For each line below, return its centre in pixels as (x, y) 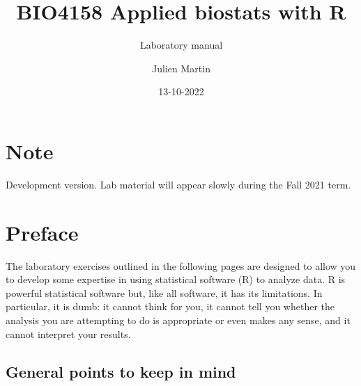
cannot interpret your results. (68, 333)
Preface (42, 232)
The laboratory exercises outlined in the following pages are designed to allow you (181, 265)
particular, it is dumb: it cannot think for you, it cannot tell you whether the (170, 306)
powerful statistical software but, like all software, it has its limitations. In (164, 292)
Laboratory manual (181, 45)
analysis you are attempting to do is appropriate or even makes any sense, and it (178, 320)
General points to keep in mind (121, 371)
